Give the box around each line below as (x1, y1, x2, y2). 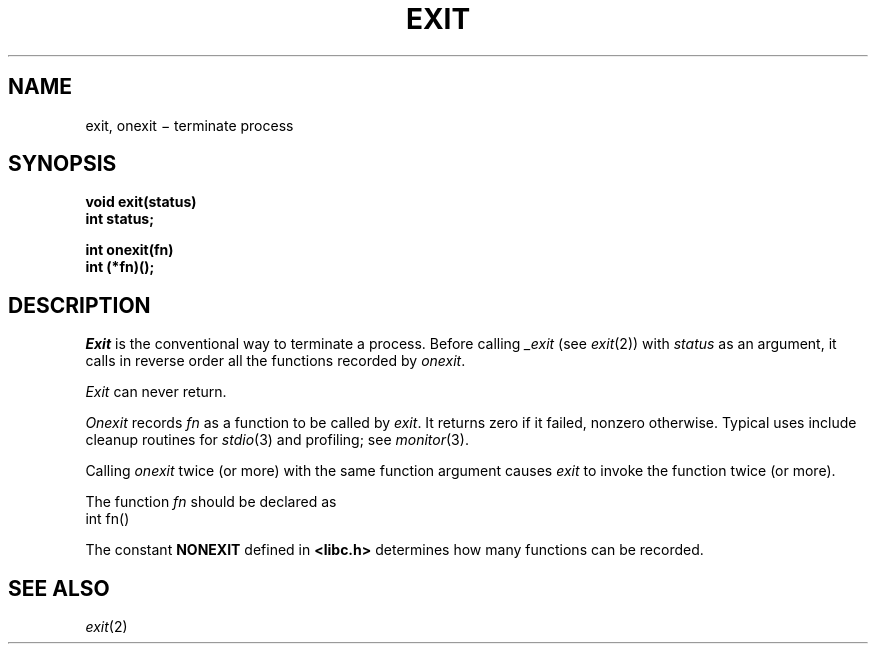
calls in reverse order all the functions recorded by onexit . (85, 352, 466, 370)
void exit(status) (85, 193, 197, 211)
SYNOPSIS (8, 151, 117, 177)
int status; (85, 210, 154, 228)
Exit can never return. (85, 383, 227, 401)
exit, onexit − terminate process (85, 116, 294, 134)
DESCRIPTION (8, 292, 151, 318)
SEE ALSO (8, 575, 110, 601)
